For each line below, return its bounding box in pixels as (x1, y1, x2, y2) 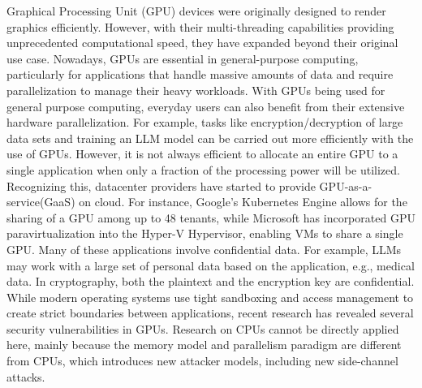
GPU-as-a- (319, 177, 372, 194)
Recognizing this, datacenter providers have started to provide (6, 177, 316, 194)
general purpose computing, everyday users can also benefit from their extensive (6, 97, 405, 114)
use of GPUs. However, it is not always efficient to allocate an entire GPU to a (6, 145, 398, 162)
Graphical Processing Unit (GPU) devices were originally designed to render (6, 2, 386, 19)
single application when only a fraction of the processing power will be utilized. (6, 161, 400, 178)
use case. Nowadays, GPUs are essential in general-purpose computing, (6, 50, 359, 67)
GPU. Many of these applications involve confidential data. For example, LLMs (6, 240, 402, 257)
